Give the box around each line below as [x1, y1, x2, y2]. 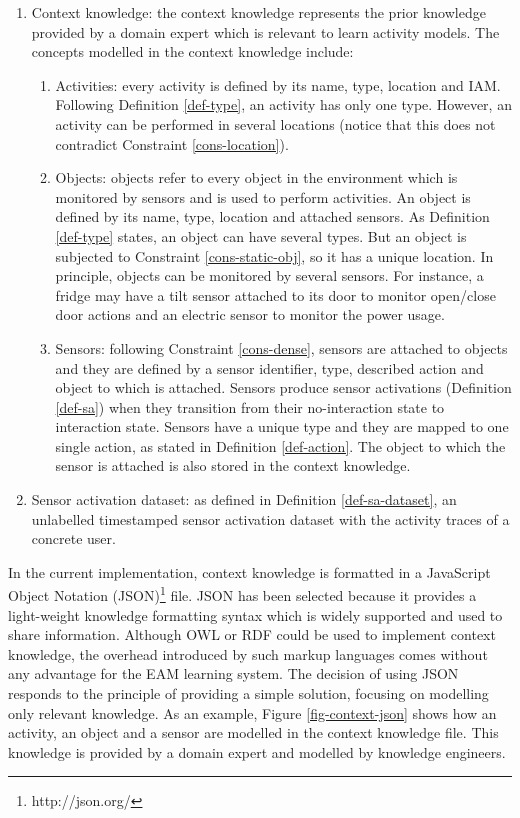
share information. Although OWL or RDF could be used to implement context [8, 624, 496, 645]
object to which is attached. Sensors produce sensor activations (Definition [55, 377, 512, 398]
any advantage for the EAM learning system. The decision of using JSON [8, 663, 459, 684]
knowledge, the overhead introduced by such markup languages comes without [8, 643, 488, 664]
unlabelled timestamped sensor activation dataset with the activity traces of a [31, 508, 510, 529]
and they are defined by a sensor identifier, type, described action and [55, 357, 484, 378]
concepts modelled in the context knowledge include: [31, 41, 354, 62]
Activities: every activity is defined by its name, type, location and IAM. [55, 74, 501, 95]
